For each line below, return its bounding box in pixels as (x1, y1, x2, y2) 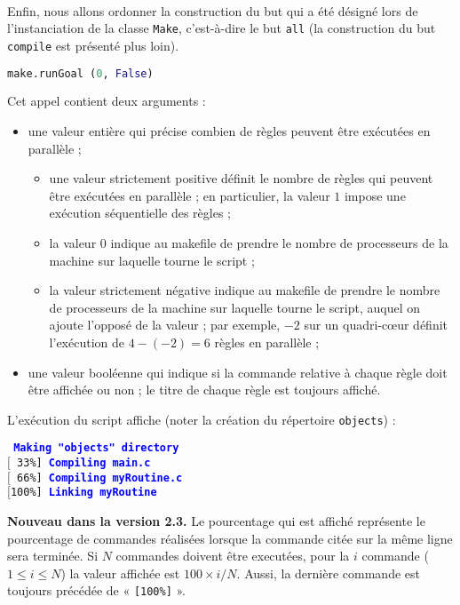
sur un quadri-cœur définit (304, 315, 448, 334)
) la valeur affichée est (60, 563, 180, 582)
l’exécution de (49, 332, 124, 351)
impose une (344, 186, 406, 204)
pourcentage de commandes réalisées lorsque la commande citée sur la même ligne (7, 529, 453, 547)
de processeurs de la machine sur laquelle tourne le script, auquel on (49, 298, 421, 316)
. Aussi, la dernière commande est (236, 563, 420, 582)
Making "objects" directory (13, 442, 179, 455)
